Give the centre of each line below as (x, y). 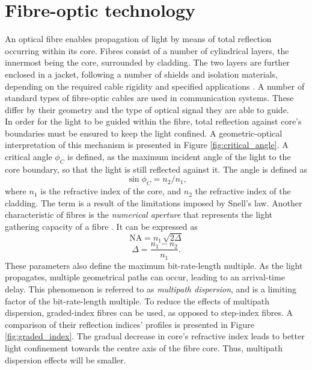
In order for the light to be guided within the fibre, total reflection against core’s (153, 121)
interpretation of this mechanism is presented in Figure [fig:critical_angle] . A (147, 145)
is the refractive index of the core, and (111, 191)
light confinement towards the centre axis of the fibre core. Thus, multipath (144, 347)
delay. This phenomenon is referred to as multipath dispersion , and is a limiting (151, 288)
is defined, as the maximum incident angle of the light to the (179, 157)
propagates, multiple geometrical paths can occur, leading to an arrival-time (145, 277)
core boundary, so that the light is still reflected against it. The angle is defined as (156, 169)
